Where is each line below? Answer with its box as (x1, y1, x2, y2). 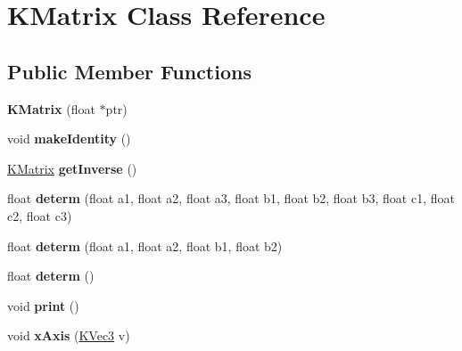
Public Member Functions (7, 57, 252, 85)
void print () (7, 296, 79, 314)
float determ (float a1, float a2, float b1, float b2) (7, 236, 283, 255)
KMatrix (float (7, 99, 95, 118)
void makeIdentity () (7, 129, 131, 148)
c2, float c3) (7, 206, 72, 224)
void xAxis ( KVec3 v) (7, 326, 130, 345)
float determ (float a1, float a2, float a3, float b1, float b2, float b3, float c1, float (7, 189, 455, 208)
